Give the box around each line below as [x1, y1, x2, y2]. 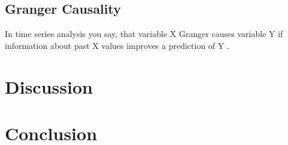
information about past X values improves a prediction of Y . [5, 39, 229, 51]
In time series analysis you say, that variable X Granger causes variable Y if [5, 27, 283, 40]
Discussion [5, 74, 93, 98]
